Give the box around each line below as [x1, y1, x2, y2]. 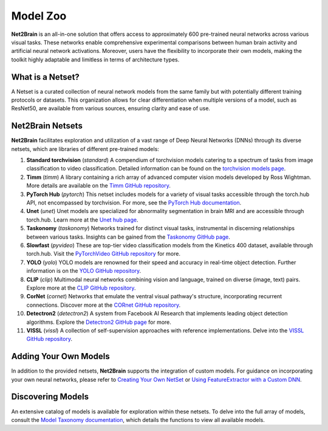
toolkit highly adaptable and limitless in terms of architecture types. [11, 55, 180, 63]
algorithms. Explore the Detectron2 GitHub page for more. [26, 318, 171, 326]
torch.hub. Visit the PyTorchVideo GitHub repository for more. [26, 250, 180, 258]
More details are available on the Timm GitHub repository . [26, 182, 171, 189]
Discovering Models [11, 391, 89, 402]
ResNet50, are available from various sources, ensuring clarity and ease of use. [11, 105, 211, 112]
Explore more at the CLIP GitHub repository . [26, 284, 136, 292]
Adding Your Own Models [11, 351, 110, 362]
